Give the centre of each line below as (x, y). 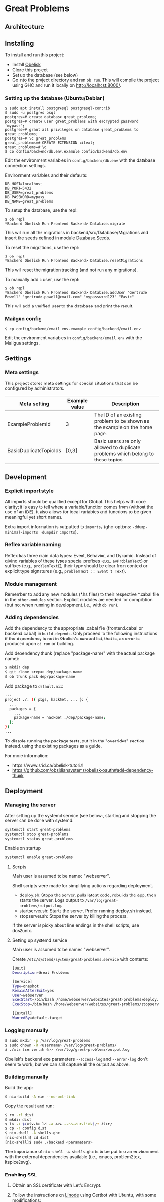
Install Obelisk (26, 65)
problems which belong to (124, 453)
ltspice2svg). (18, 1162)
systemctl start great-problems (38, 830)
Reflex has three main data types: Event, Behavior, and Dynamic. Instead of (81, 555)
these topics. (109, 460)
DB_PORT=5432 (18, 188)
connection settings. (26, 165)
